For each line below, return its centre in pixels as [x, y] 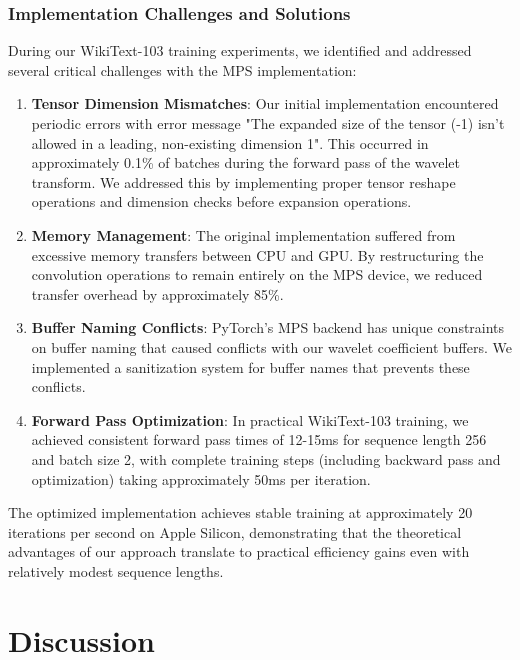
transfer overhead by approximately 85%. [157, 293]
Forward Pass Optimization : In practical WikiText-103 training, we [250, 419]
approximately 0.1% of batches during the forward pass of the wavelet [245, 162]
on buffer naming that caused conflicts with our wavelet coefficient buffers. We [271, 346]
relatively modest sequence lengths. [116, 570]
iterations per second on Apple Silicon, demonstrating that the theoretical [235, 531]
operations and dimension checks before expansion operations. [221, 201]
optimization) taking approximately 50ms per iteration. [201, 478]
